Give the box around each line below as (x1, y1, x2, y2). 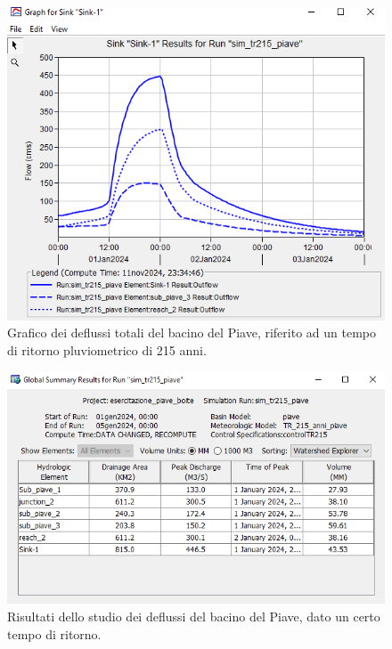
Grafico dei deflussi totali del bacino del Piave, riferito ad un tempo (7, 323, 376, 342)
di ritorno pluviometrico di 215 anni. (7, 340, 207, 359)
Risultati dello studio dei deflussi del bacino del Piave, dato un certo (7, 606, 380, 625)
